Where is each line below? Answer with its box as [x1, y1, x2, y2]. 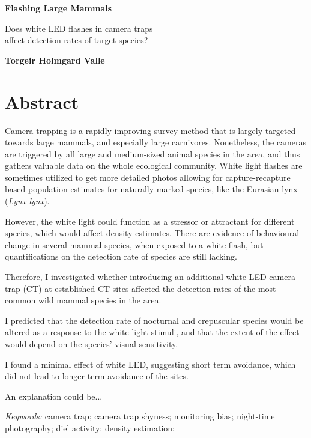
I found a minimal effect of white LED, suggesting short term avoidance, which [5, 357, 296, 370]
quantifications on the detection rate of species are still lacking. [5, 250, 237, 263]
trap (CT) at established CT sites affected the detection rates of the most [5, 282, 276, 294]
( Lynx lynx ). [5, 195, 50, 207]
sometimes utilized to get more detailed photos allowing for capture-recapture [5, 171, 291, 183]
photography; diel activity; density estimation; [5, 421, 175, 434]
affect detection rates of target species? [5, 34, 148, 46]
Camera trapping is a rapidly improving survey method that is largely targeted [5, 124, 296, 136]
